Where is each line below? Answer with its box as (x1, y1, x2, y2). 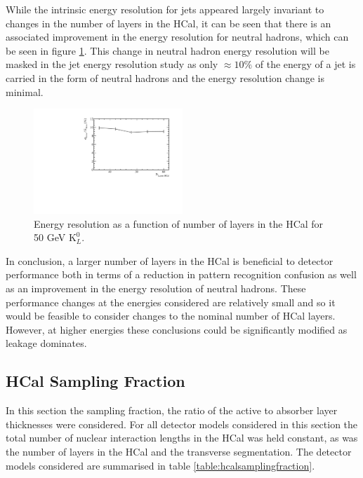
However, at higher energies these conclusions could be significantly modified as (6, 322, 348, 336)
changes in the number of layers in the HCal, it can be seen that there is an (6, 15, 331, 30)
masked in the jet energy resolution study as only (6, 57, 218, 71)
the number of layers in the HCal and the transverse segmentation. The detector (6, 444, 352, 458)
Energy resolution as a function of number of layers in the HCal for (34, 216, 324, 231)
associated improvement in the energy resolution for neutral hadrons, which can (6, 29, 349, 44)
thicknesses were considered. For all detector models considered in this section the (6, 416, 358, 431)
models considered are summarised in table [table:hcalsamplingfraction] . (6, 458, 315, 472)
